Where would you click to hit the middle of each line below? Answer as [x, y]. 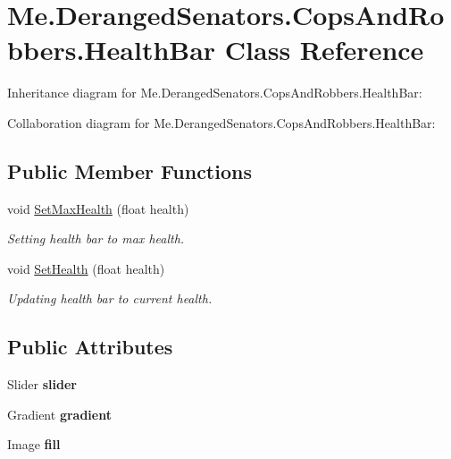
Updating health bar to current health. [110, 298]
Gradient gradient [59, 414]
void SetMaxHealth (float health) [98, 208]
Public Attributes [90, 347]
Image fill [34, 444]
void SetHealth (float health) [86, 268]
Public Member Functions [129, 170]
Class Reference [324, 50]
